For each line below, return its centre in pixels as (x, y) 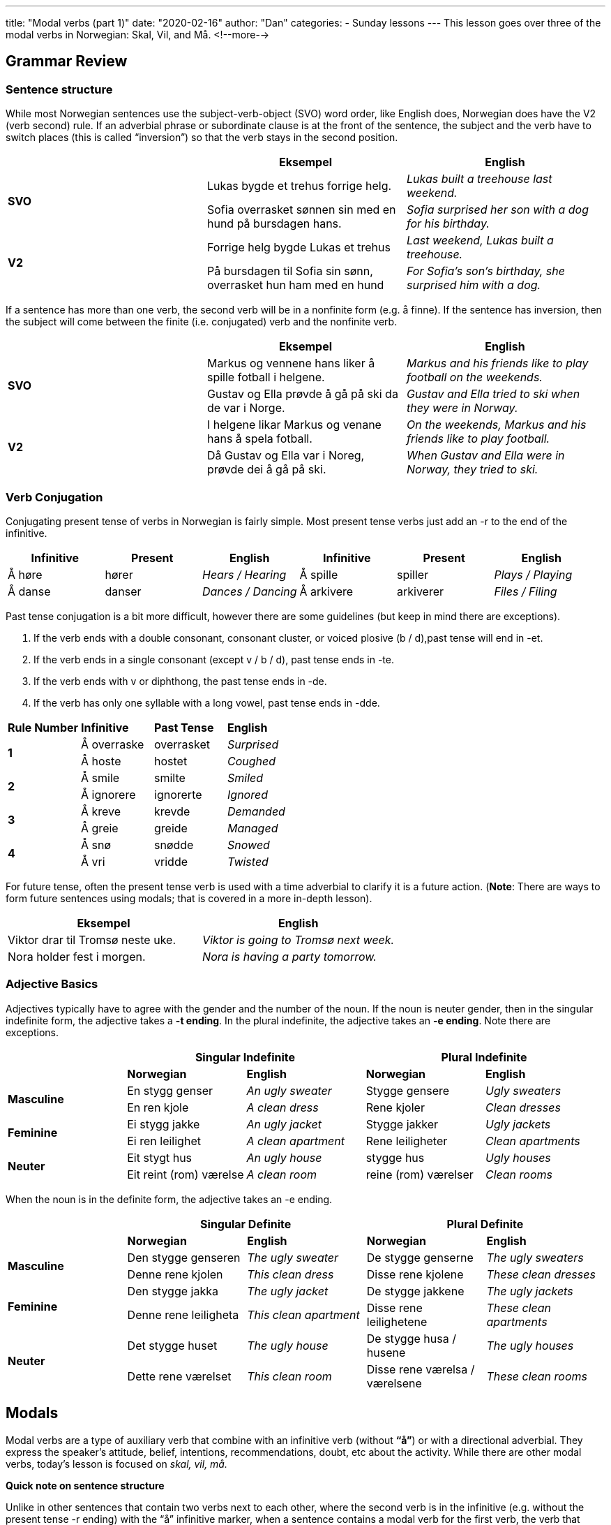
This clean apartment (303, 1314)
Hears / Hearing (244, 574)
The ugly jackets (530, 1291)
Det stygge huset (172, 1345)
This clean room (289, 1376)
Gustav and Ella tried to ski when (493, 394)
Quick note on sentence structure (85, 1485)
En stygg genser (170, 1090)
